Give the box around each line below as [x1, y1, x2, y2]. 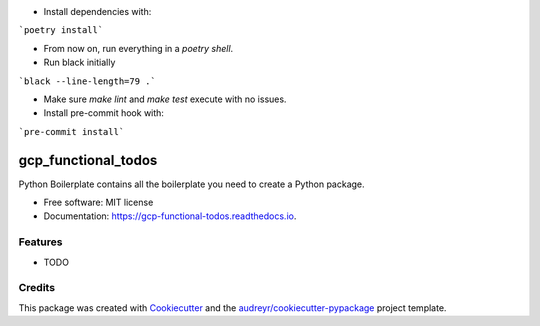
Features [18, 235, 63, 249]
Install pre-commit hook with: [43, 107, 165, 119]
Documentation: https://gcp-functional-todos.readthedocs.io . [43, 210, 297, 222]
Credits [18, 281, 55, 295]
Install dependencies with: [43, 6, 152, 17]
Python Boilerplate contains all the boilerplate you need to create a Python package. [18, 178, 365, 190]
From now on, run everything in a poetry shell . [43, 42, 234, 54]
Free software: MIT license [43, 196, 154, 209]
